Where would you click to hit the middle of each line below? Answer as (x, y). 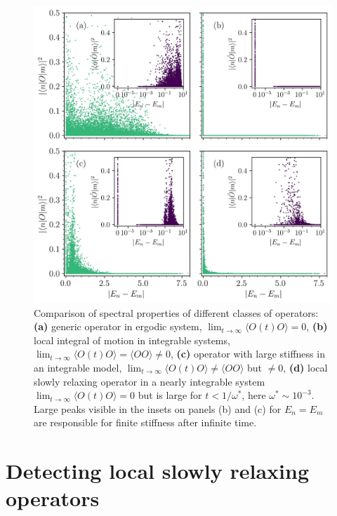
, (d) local (305, 367)
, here (254, 395)
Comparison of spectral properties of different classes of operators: (176, 312)
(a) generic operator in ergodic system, (118, 326)
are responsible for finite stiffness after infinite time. (145, 422)
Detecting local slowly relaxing (158, 471)
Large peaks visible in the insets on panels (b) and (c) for (158, 408)
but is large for (170, 395)
